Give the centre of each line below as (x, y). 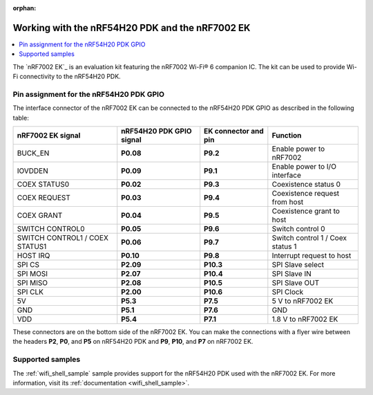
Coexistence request (306, 193)
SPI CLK (30, 292)
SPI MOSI (32, 274)
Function (287, 135)
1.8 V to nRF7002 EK (305, 319)
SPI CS (28, 265)
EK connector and (234, 131)
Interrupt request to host (312, 256)
